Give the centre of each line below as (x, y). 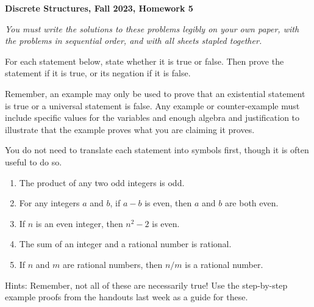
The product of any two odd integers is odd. (102, 182)
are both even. (252, 203)
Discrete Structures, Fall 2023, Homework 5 (99, 8)
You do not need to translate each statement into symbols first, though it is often (157, 150)
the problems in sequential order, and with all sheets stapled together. (134, 41)
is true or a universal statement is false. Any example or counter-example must (152, 105)
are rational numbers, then (113, 264)
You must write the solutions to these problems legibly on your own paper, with (152, 28)
